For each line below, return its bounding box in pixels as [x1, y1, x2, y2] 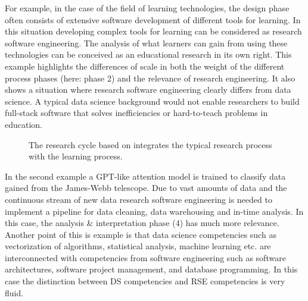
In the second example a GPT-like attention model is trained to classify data [5, 170, 286, 182]
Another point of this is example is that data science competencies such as [5, 228, 276, 240]
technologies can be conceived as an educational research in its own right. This [5, 48, 292, 61]
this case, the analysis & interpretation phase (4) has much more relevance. [5, 217, 279, 229]
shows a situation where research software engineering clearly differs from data [5, 83, 291, 96]
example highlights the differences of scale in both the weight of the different [5, 59, 285, 72]
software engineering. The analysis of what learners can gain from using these [5, 36, 288, 49]
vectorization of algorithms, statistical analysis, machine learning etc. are [5, 240, 271, 252]
